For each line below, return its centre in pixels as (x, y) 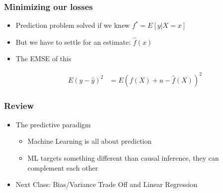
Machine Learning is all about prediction (90, 141)
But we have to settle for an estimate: (73, 42)
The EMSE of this (43, 58)
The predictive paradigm (53, 124)
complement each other (63, 167)
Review (19, 106)
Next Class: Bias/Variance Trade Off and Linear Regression (107, 184)
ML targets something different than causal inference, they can (123, 157)
